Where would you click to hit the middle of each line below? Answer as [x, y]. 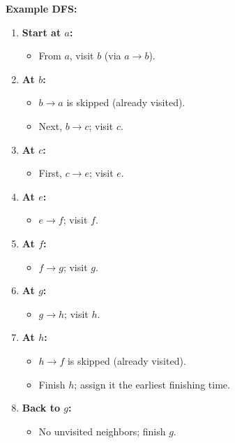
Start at [41, 32]
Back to [41, 408]
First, [50, 173]
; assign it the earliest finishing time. [152, 384]
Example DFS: [41, 8]
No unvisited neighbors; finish [102, 431]
